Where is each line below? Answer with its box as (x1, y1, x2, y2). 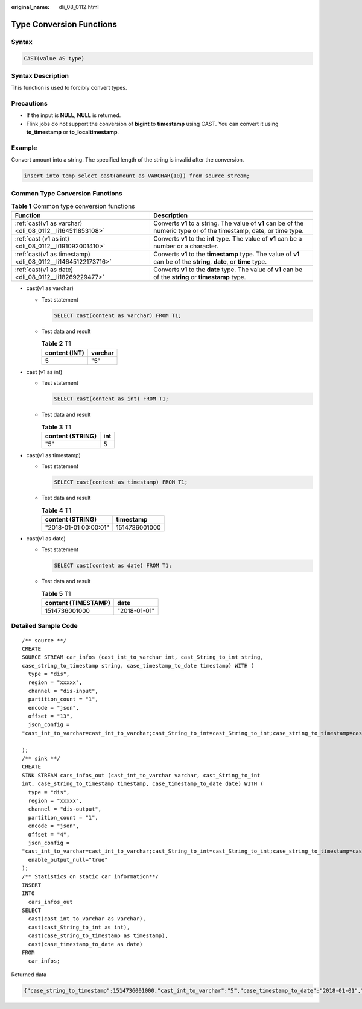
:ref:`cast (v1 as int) (14, 235, 69, 243)
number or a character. (153, 242, 218, 250)
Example (11, 144, 37, 152)
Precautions (11, 100, 48, 108)
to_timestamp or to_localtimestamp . (26, 128, 119, 136)
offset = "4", (28, 831, 70, 838)
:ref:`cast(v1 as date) (14, 265, 74, 274)
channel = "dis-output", (28, 806, 102, 812)
